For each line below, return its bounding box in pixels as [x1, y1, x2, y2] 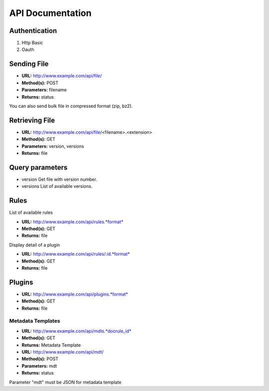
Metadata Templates [9, 318, 61, 325]
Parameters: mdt [21, 363, 57, 369]
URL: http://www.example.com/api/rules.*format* [21, 219, 124, 225]
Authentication [9, 26, 57, 35]
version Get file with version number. [21, 176, 97, 182]
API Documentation [9, 7, 92, 18]
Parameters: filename [21, 87, 67, 93]
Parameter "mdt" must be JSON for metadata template [9, 379, 122, 385]
